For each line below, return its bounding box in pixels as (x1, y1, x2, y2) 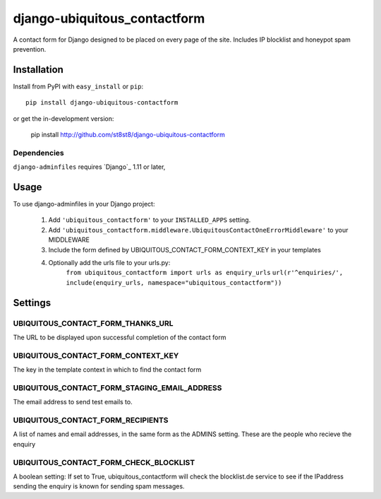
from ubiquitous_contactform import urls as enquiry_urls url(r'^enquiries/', (66, 269, 344, 277)
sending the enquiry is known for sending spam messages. (13, 482, 185, 491)
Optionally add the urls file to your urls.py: (48, 259, 171, 267)
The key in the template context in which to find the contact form (13, 365, 202, 374)
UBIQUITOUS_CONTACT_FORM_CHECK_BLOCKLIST (13, 457, 195, 467)
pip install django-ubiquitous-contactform (25, 99, 179, 107)
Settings (13, 297, 52, 309)
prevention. (13, 45, 47, 53)
